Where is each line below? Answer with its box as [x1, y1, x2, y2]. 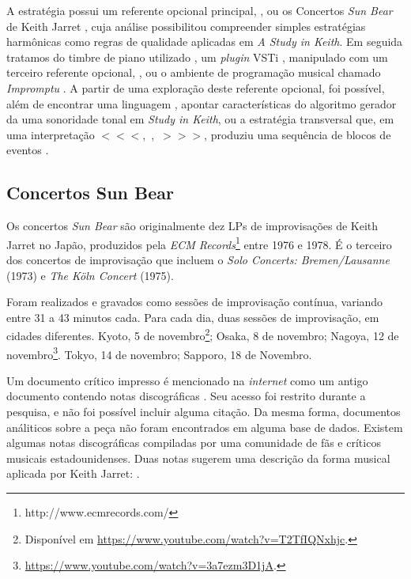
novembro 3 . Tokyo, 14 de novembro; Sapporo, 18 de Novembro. [6, 343, 312, 362]
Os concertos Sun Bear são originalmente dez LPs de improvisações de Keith [6, 218, 379, 234]
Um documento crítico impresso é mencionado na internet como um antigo [6, 372, 368, 388]
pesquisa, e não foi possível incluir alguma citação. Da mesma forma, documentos [6, 403, 401, 420]
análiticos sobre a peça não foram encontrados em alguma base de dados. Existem [6, 418, 403, 435]
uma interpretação [6, 126, 95, 142]
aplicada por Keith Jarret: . [6, 465, 140, 482]
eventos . [6, 142, 49, 158]
